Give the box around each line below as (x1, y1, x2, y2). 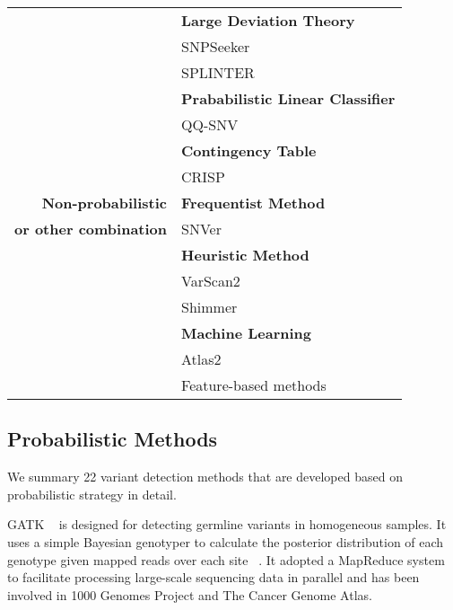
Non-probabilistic (41, 192, 168, 213)
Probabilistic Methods (7, 425, 218, 453)
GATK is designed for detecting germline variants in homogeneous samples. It (7, 515, 447, 534)
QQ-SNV (181, 114, 239, 135)
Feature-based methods (181, 375, 327, 395)
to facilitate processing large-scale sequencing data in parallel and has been (7, 568, 420, 587)
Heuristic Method (181, 244, 309, 265)
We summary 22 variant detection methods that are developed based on (7, 467, 403, 486)
